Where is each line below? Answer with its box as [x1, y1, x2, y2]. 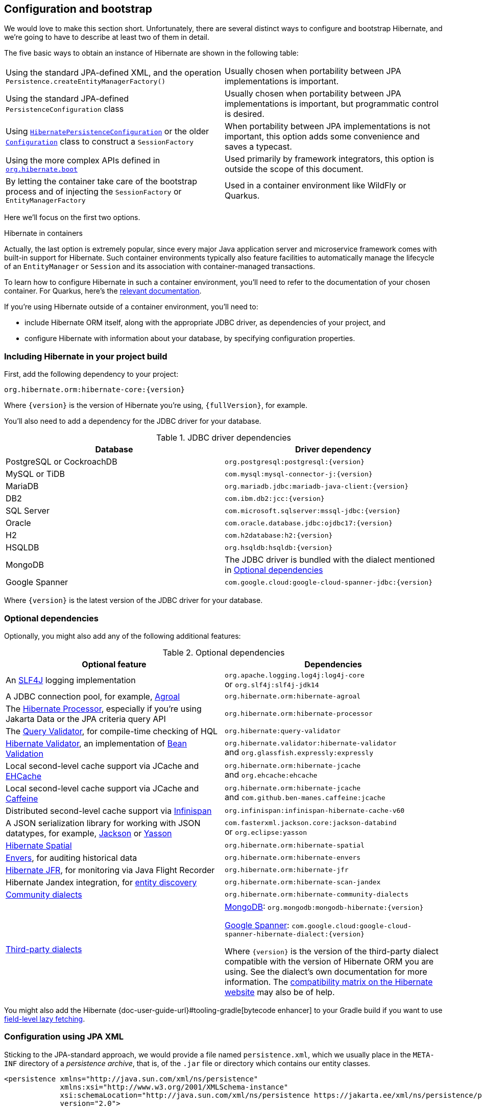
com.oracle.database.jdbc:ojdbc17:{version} [225, 519, 393, 527]
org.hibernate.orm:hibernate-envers [225, 854, 361, 862]
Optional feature [82, 659, 147, 669]
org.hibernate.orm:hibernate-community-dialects [225, 890, 409, 899]
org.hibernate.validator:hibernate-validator [225, 739, 397, 747]
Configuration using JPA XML [4, 1031, 124, 1042]
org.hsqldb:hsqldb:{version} [225, 543, 333, 551]
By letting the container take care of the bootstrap [6, 176, 197, 187]
